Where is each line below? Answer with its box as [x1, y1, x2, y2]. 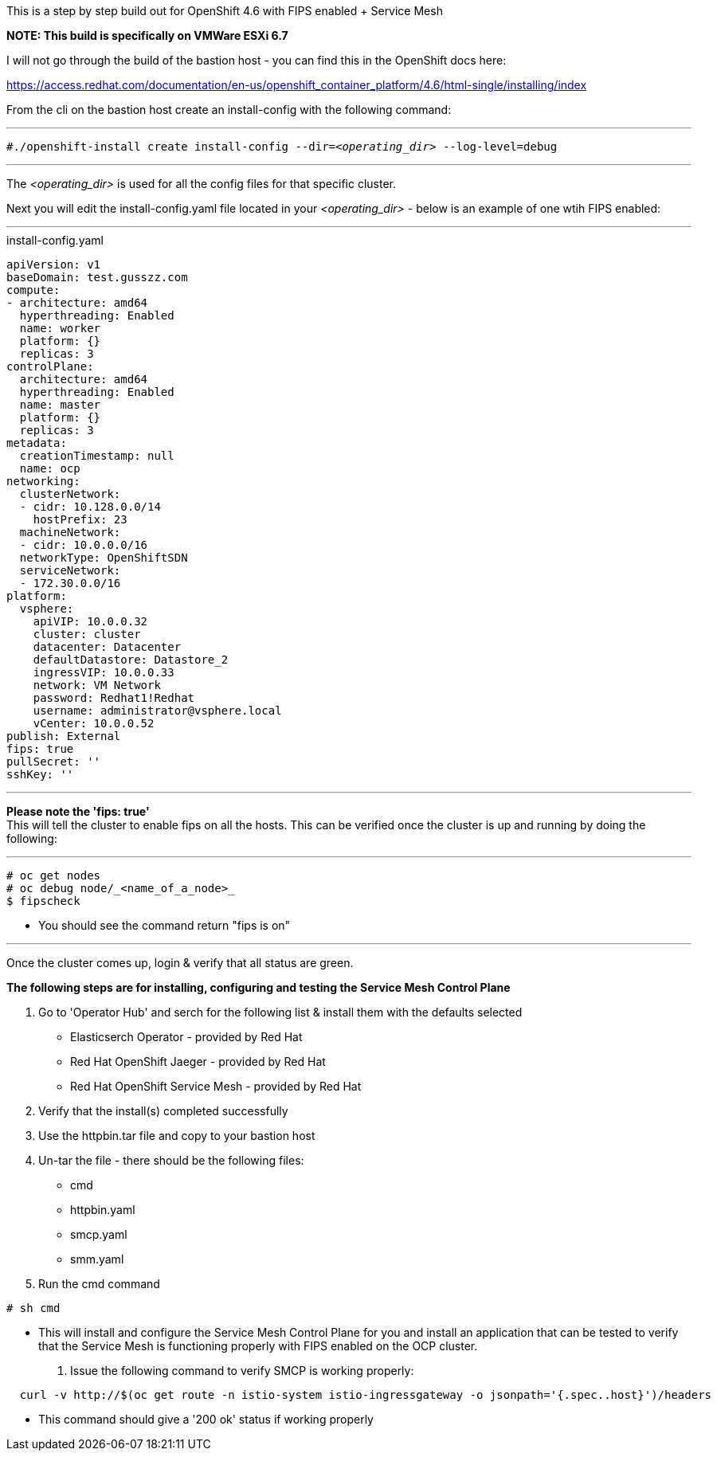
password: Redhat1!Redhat [33, 691, 195, 704]
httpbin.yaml [70, 1203, 135, 1216]
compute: [6, 284, 61, 296]
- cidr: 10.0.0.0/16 [19, 539, 148, 551]
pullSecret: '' [6, 755, 101, 768]
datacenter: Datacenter [33, 640, 182, 653]
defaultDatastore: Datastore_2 [33, 653, 229, 666]
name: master [19, 398, 101, 411]
